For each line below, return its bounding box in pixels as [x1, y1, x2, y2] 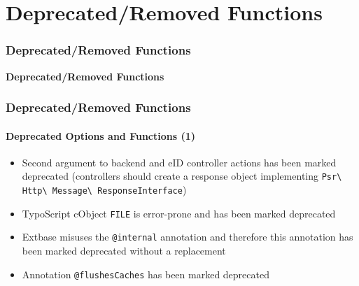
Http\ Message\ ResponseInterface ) [22, 183, 187, 197]
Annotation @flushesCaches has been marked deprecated [22, 266, 269, 281]
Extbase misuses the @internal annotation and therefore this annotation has [22, 229, 353, 244]
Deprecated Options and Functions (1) [6, 128, 196, 143]
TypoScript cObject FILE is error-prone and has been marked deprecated [22, 206, 336, 220]
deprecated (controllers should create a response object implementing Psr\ [22, 169, 342, 183]
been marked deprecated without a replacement [22, 243, 226, 258]
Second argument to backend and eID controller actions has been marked [22, 155, 337, 169]
